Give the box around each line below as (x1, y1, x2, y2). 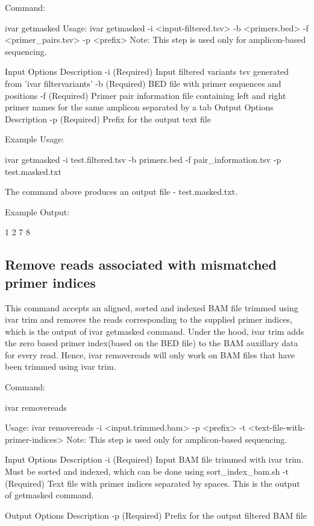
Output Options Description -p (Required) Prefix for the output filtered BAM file (5, 509, 307, 521)
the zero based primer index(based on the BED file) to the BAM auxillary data (5, 337, 298, 349)
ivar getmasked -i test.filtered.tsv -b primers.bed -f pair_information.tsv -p (5, 153, 281, 165)
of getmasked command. (5, 489, 94, 501)
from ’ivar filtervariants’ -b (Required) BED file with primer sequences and (5, 77, 281, 89)
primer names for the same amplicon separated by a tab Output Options (5, 101, 274, 113)
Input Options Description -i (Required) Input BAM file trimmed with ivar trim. (5, 453, 304, 466)
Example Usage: (5, 133, 64, 145)
